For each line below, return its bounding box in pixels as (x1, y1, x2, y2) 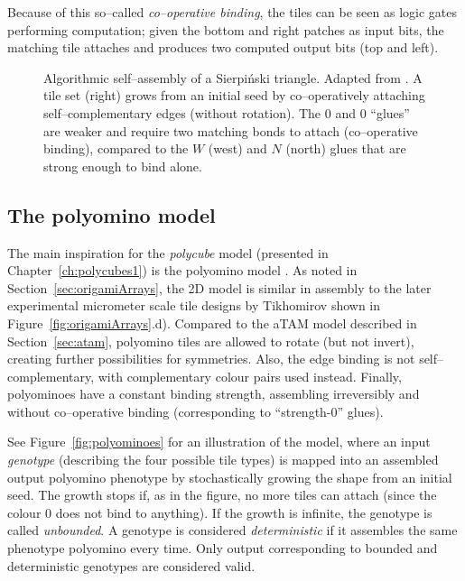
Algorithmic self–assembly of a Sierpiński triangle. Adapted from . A (43, 68, 423, 87)
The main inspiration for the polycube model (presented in (7, 243, 329, 262)
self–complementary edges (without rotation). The (43, 103, 321, 122)
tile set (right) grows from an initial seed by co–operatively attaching (43, 86, 425, 105)
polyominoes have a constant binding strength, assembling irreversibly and (7, 384, 420, 403)
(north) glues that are (285, 139, 406, 158)
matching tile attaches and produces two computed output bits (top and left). (7, 38, 439, 57)
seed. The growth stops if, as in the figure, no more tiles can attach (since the (7, 485, 437, 504)
